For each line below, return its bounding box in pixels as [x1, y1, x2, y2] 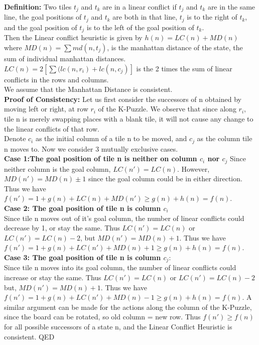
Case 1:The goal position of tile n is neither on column [4, 153, 197, 164]
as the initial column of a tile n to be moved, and [35, 133, 187, 144]
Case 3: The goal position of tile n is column [4, 252, 161, 262]
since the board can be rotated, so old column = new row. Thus [4, 311, 201, 322]
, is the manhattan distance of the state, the [107, 42, 243, 52]
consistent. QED [4, 331, 55, 341]
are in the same [207, 2, 255, 12]
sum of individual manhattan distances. [4, 53, 126, 63]
